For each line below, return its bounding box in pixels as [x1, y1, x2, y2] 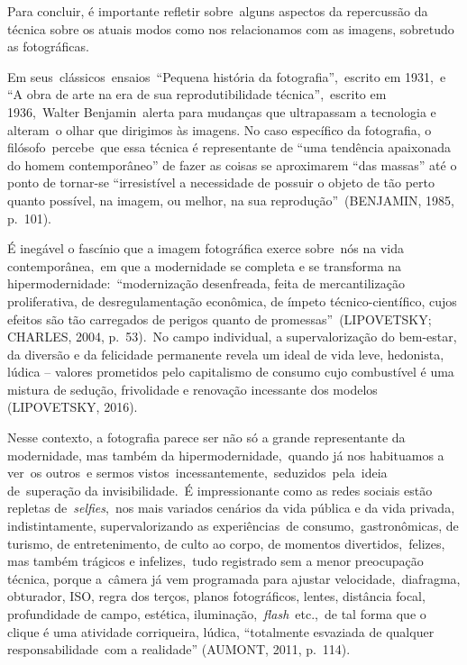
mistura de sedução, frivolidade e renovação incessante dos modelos [7, 379, 378, 398]
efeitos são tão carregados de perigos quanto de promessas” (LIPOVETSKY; [7, 309, 432, 328]
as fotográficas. [7, 37, 89, 56]
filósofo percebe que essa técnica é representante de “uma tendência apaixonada [7, 138, 451, 157]
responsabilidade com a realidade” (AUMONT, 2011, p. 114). [7, 640, 351, 659]
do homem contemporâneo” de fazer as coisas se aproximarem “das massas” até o [7, 155, 457, 174]
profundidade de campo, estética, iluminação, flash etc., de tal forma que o [7, 605, 426, 623]
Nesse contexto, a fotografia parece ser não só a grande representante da [7, 428, 406, 447]
